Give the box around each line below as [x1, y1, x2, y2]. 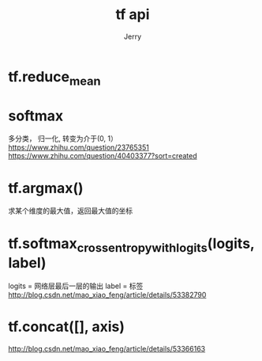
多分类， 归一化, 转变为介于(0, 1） [8, 134, 118, 143]
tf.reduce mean [8, 67, 101, 89]
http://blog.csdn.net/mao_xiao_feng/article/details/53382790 [8, 290, 207, 299]
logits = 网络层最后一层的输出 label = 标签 [8, 281, 144, 291]
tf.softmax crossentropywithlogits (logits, [8, 234, 255, 255]
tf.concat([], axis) [8, 318, 125, 336]
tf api [115, 6, 150, 24]
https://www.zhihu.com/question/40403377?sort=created [8, 151, 197, 161]
